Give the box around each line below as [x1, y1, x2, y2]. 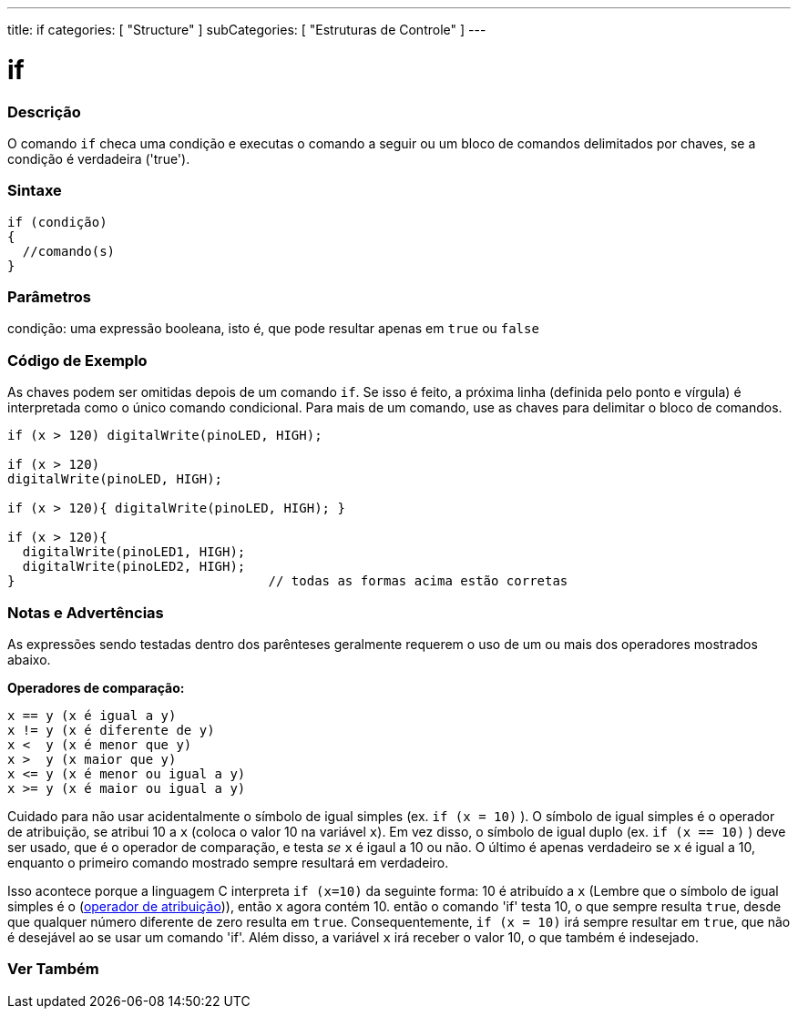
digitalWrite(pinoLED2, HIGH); [22, 559, 246, 574]
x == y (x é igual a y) [7, 707, 177, 723]
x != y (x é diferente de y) [7, 722, 215, 737]
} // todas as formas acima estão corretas [7, 574, 568, 589]
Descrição [7, 102, 81, 121]
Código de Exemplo [7, 351, 148, 370]
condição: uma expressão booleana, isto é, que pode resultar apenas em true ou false [7, 320, 539, 337]
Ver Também [7, 960, 99, 979]
